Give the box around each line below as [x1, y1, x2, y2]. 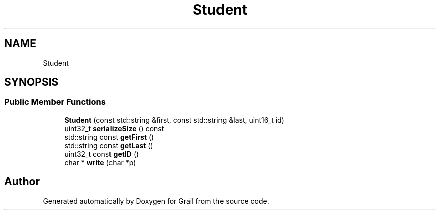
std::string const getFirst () [64, 132, 154, 141]
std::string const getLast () [64, 141, 153, 150]
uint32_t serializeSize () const [64, 124, 164, 133]
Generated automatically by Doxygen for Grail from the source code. [43, 196, 269, 205]
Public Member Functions [4, 97, 106, 108]
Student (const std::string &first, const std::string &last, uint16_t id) [64, 115, 284, 124]
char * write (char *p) [64, 158, 136, 167]
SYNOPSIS [4, 76, 59, 89]
